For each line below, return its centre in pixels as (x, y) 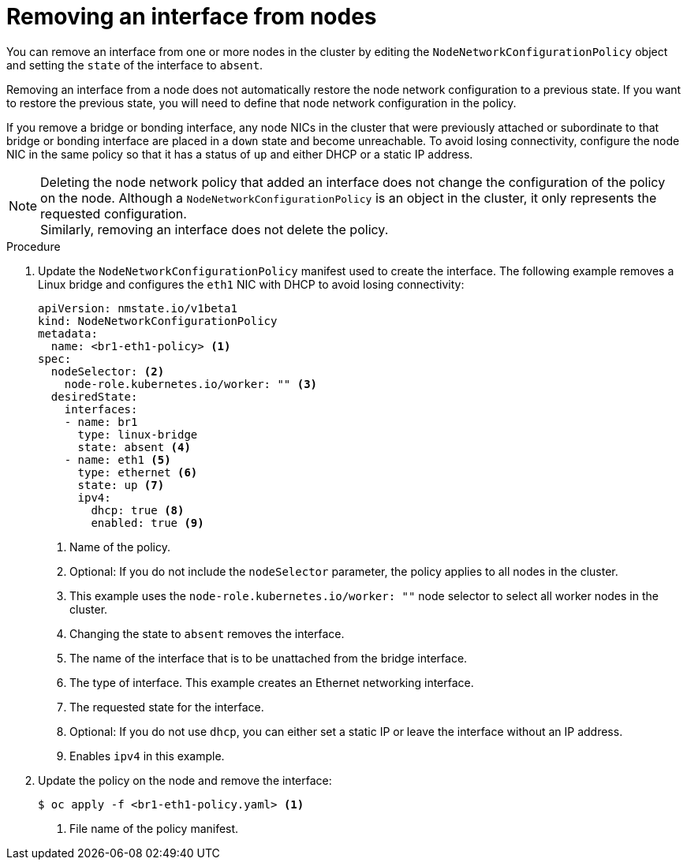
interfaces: (101, 409)
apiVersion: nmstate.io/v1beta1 (138, 308)
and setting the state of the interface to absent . (135, 65)
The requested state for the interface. (167, 707)
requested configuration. (114, 213)
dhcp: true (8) (138, 510)
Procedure (34, 246)
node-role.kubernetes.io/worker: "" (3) (191, 384)
